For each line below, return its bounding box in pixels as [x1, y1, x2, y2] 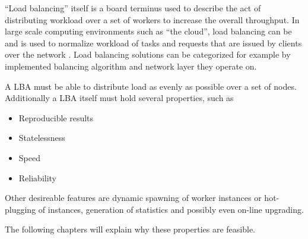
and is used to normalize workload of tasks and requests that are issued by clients [5, 36, 302, 49]
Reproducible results [18, 111, 94, 124]
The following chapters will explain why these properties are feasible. [5, 223, 256, 235]
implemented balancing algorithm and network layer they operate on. [5, 59, 257, 72]
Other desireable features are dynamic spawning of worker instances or [5, 191, 262, 204]
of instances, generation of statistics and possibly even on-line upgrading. [38, 203, 304, 215]
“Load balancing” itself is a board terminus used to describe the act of [5, 2, 261, 14]
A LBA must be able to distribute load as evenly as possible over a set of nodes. [5, 80, 297, 92]
